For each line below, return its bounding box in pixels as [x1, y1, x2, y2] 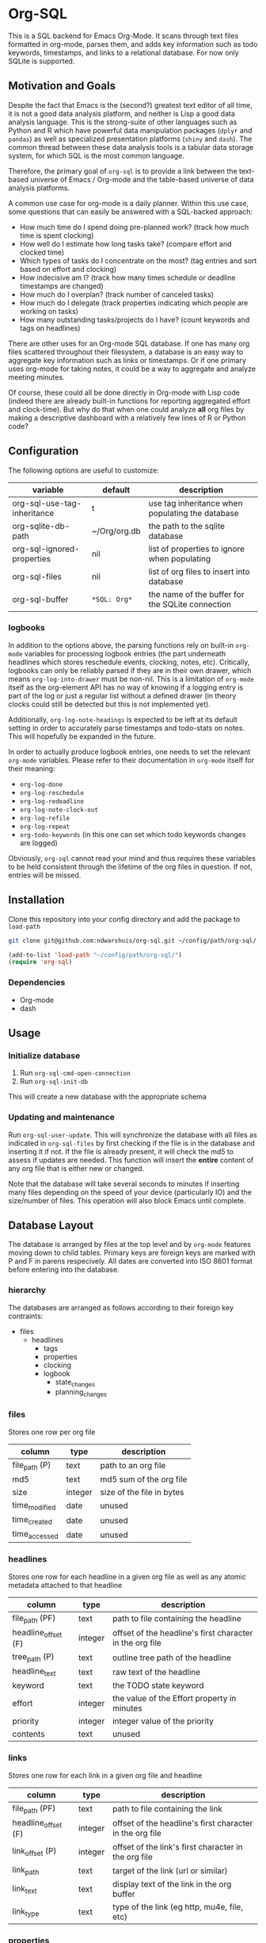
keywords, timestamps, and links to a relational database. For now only [8, 48, 239, 57]
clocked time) [19, 247, 65, 257]
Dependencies [8, 977, 66, 988]
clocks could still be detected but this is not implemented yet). [8, 699, 211, 709]
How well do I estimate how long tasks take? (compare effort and [19, 239, 232, 248]
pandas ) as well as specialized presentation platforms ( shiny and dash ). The [8, 134, 253, 143]
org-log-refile [19, 814, 70, 822]
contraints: [8, 1311, 44, 1321]
